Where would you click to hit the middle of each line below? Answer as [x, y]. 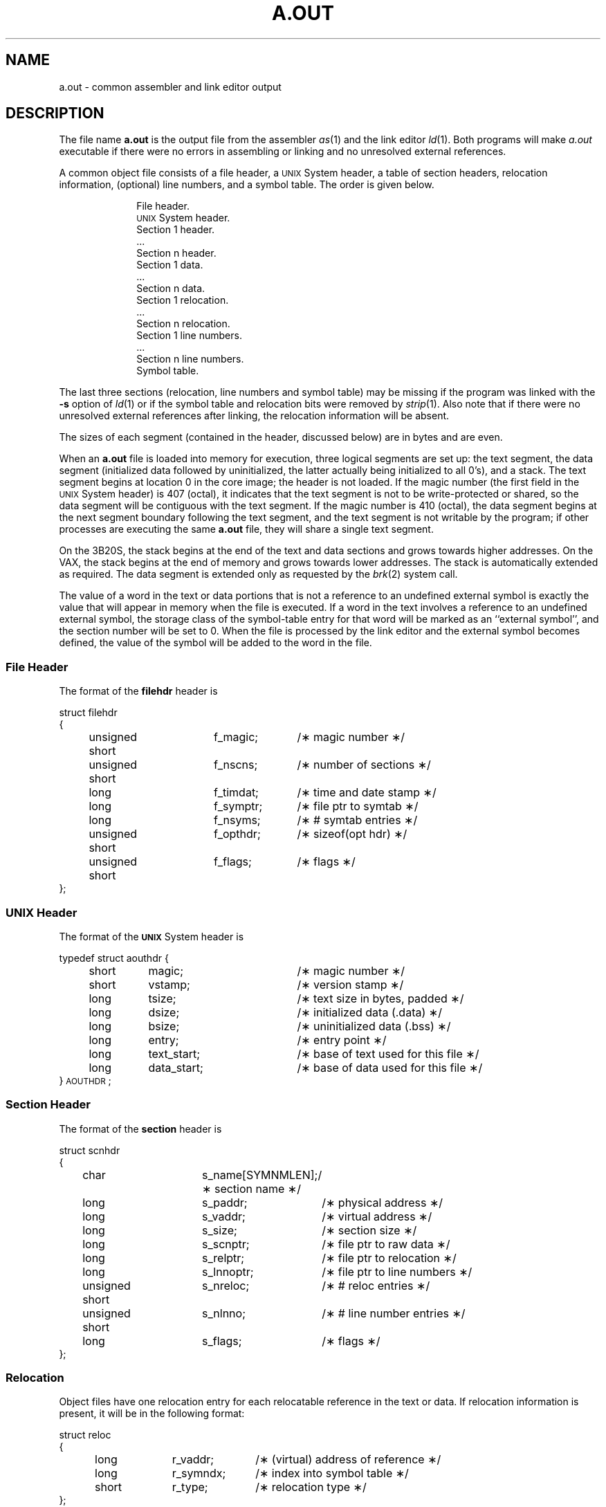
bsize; [164, 1026]
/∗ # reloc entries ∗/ [376, 1285]
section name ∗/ [257, 1188]
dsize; [164, 1012]
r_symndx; [199, 1473]
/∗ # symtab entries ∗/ [357, 820]
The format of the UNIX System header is [151, 936]
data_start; [176, 1067]
